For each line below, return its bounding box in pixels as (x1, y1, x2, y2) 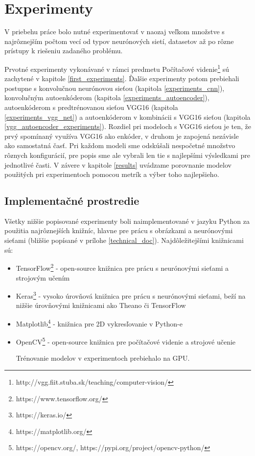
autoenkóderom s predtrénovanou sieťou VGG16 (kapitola (4, 102, 178, 112)
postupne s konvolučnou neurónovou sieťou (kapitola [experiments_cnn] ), (4, 83, 225, 93)
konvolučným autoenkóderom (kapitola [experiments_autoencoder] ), (4, 92, 209, 103)
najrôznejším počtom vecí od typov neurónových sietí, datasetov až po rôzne (4, 36, 234, 46)
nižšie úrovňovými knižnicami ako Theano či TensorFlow (16, 300, 186, 310)
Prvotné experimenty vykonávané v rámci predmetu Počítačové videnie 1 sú (4, 62, 230, 74)
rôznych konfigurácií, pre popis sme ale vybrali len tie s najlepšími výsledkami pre (4, 150, 250, 160)
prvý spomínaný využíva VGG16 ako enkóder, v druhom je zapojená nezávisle (4, 130, 239, 141)
